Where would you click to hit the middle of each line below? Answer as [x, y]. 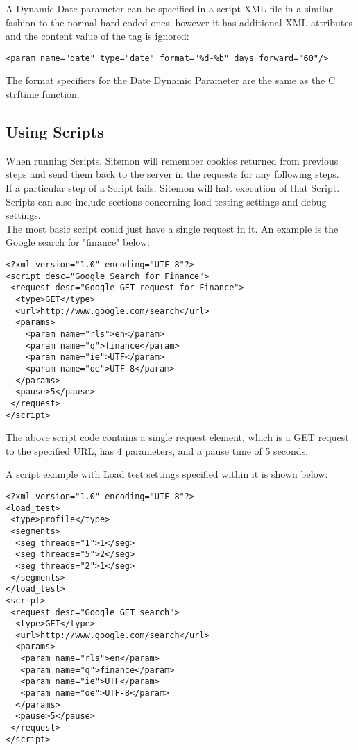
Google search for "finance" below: [78, 242]
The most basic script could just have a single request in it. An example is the [172, 228]
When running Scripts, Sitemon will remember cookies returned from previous [172, 160]
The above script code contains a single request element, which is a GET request [177, 437]
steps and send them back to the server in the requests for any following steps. [172, 174]
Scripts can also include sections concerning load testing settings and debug [166, 201]
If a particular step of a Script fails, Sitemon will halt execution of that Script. [173, 188]
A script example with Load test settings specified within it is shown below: [167, 474]
